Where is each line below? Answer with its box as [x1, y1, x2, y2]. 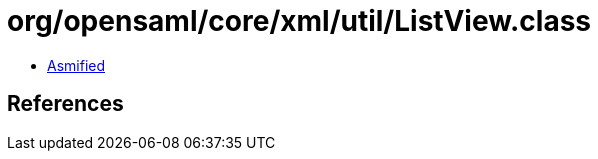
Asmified [47, 56, 106, 74]
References [7, 91, 124, 117]
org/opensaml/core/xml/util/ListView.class [7, 4, 592, 38]
